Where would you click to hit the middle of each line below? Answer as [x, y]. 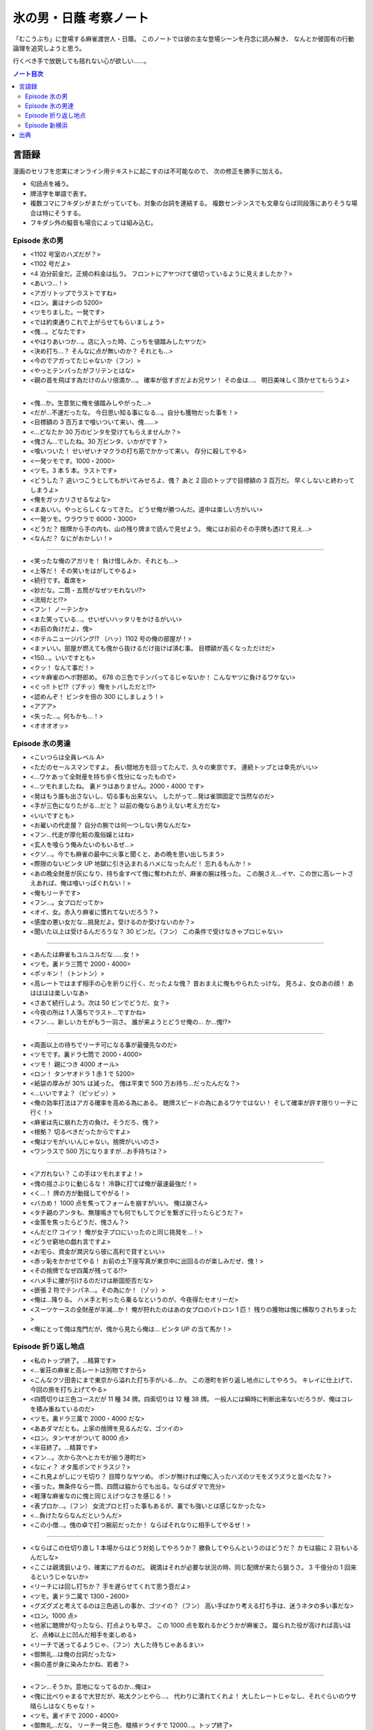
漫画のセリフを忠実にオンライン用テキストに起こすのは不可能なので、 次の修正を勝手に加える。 [150, 171]
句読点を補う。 [51, 184]
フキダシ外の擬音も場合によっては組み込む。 [93, 222]
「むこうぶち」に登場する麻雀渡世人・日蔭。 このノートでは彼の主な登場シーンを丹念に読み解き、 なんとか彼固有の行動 [184, 39]
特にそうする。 [63, 213]
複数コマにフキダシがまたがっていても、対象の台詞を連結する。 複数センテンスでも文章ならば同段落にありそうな [191, 203]
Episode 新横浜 [47, 125]
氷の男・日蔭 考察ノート [81, 18]
